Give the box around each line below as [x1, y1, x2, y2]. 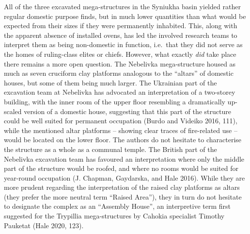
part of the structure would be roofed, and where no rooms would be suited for [4, 163, 238, 173]
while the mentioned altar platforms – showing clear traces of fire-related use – [4, 125, 237, 135]
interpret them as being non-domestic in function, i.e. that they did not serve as [4, 39, 243, 50]
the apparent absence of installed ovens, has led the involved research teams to [4, 30, 237, 40]
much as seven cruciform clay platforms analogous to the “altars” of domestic [4, 68, 234, 78]
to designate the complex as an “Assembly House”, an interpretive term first [4, 201, 231, 211]
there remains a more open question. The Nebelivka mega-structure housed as [4, 58, 236, 68]
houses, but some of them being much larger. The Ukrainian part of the [4, 77, 217, 87]
